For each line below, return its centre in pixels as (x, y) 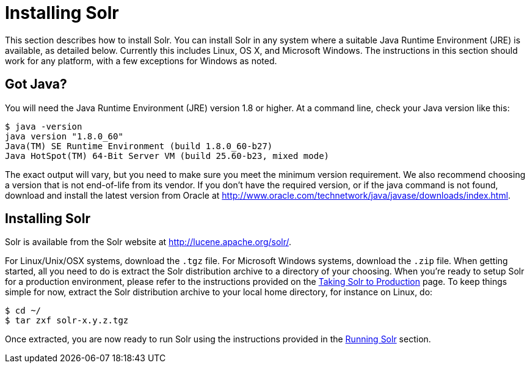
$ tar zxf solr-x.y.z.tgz (67, 321)
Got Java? (36, 84)
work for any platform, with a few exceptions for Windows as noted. (141, 61)
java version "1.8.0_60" (64, 136)
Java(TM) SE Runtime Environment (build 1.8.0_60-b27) (139, 146)
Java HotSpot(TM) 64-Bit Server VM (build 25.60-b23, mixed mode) (167, 156)
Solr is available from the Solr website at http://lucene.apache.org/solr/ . (148, 242)
